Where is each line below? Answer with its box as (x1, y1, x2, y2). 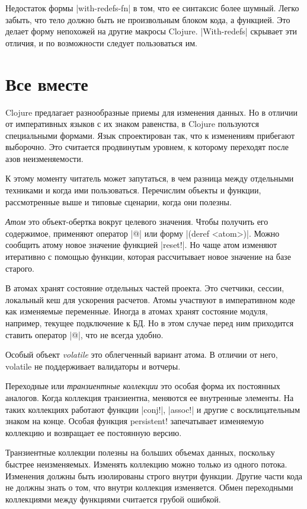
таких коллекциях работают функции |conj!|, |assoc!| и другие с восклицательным (5, 403, 300, 415)
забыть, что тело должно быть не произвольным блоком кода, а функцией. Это (5, 13, 290, 26)
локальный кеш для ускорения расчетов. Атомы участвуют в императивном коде (5, 293, 295, 306)
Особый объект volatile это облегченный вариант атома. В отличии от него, (5, 348, 278, 361)
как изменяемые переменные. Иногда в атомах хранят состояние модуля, (5, 305, 268, 317)
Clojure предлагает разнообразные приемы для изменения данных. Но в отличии (5, 106, 298, 118)
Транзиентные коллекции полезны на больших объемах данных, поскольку (5, 446, 275, 459)
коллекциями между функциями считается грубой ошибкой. (5, 492, 221, 505)
